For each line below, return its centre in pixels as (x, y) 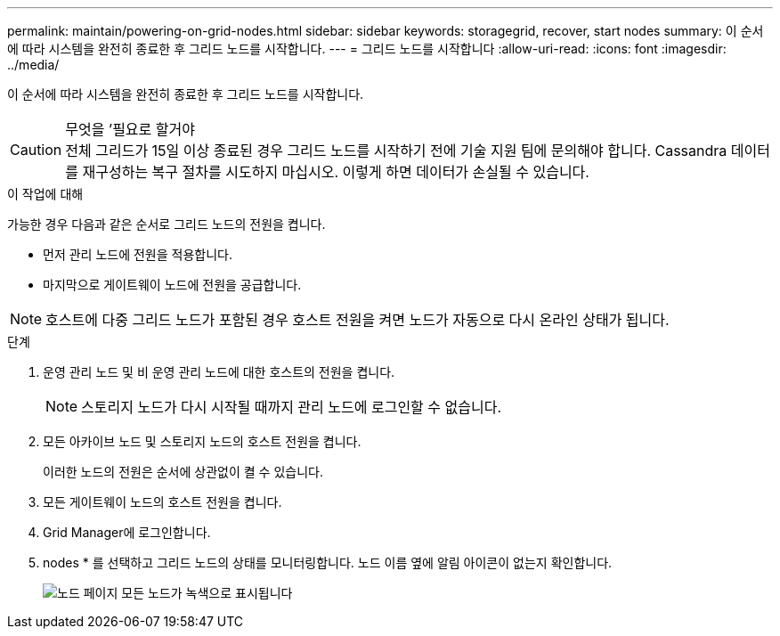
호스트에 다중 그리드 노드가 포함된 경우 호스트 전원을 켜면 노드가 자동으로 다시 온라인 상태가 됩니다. (357, 320)
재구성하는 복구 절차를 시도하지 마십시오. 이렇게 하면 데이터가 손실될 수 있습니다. (336, 172)
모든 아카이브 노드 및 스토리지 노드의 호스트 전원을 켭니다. (202, 441)
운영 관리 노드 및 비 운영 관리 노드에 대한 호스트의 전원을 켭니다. (219, 372)
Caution (36, 150)
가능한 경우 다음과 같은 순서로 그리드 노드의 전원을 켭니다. (167, 224)
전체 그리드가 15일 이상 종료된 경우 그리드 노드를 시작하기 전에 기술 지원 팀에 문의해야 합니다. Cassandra (396, 151)
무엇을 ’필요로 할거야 (130, 129)
